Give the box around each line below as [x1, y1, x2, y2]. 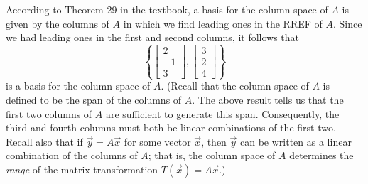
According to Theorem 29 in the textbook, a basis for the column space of [6, 2, 328, 16]
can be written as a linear [240, 134, 352, 148]
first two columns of [6, 106, 92, 121]
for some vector [124, 134, 191, 148]
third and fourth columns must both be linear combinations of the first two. [6, 120, 336, 135]
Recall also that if [6, 134, 83, 148]
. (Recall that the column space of [161, 78, 309, 93]
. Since [333, 16, 362, 31]
